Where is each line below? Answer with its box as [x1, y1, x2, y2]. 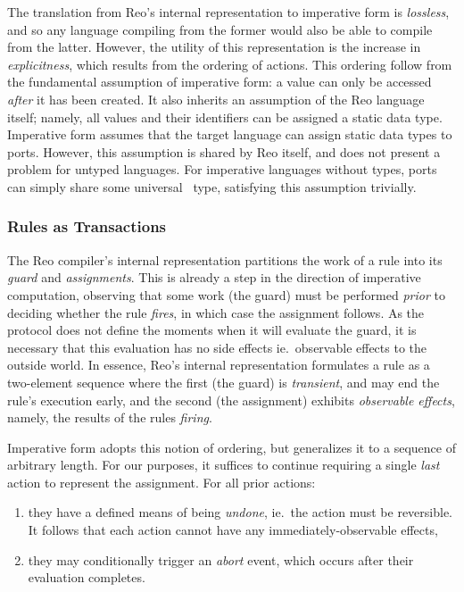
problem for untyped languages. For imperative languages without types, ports [7, 160, 437, 179]
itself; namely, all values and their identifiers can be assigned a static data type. [7, 107, 443, 126]
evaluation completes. [28, 568, 145, 587]
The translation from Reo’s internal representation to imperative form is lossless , [7, 3, 450, 21]
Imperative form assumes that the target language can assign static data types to [7, 125, 452, 144]
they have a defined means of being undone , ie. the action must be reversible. [28, 503, 452, 521]
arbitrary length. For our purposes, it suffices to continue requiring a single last [7, 455, 440, 474]
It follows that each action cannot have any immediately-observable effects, [28, 521, 438, 539]
